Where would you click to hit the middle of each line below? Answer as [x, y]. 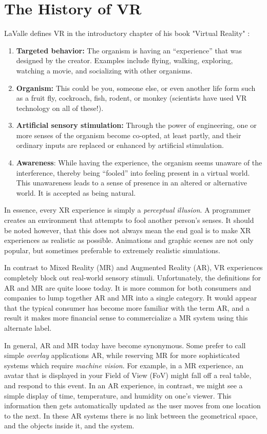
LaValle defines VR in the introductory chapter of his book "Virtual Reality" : [127, 33]
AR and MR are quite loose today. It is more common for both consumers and [128, 287]
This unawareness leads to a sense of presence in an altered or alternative [131, 183]
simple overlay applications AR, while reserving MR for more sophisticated [122, 355]
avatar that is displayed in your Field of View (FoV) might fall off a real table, [128, 375]
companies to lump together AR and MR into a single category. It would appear [131, 298]
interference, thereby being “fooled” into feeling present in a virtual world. [133, 172]
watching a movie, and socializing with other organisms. [104, 70]
